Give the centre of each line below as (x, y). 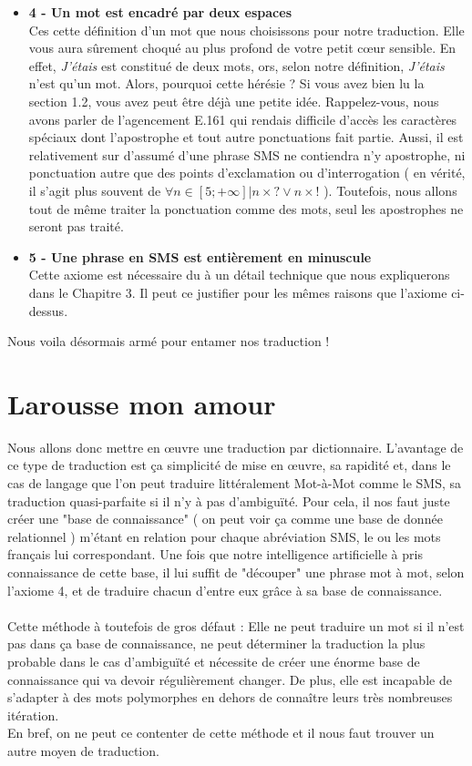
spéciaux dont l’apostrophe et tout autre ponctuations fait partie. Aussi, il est (246, 137)
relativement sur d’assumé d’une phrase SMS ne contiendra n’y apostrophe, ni (247, 154)
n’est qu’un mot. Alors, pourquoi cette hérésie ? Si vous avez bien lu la (226, 83)
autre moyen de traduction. (83, 750)
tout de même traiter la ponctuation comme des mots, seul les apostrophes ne (246, 208)
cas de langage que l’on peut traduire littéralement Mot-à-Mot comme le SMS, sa (235, 483)
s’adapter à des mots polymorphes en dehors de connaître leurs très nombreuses (230, 697)
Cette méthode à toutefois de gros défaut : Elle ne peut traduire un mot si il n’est (236, 625)
